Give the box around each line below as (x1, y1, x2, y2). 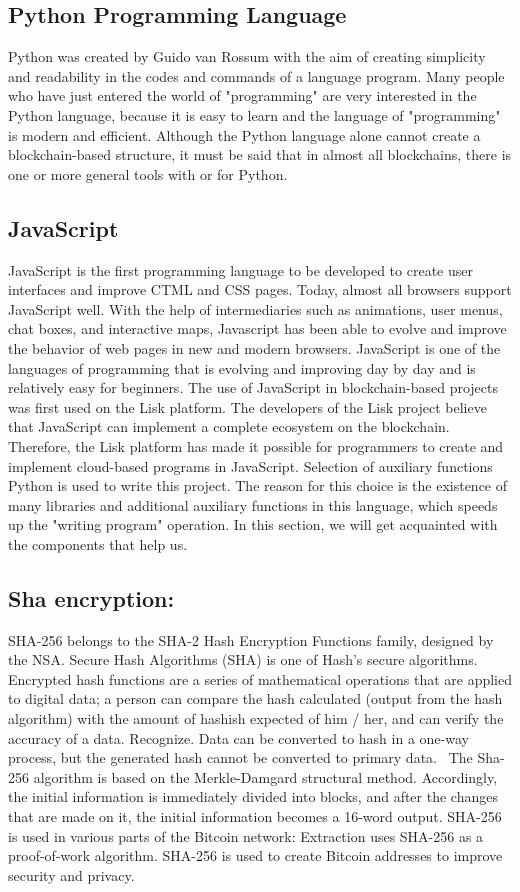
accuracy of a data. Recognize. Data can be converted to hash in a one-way (8, 727, 469, 748)
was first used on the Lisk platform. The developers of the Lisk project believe (8, 396, 487, 417)
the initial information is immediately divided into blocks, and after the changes (8, 786, 498, 807)
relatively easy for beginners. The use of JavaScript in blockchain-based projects (8, 377, 498, 398)
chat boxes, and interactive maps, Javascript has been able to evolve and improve (8, 318, 507, 339)
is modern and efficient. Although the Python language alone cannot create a (8, 124, 481, 145)
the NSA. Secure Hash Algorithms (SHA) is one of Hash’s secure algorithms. (8, 649, 478, 670)
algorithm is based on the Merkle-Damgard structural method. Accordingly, (33, 766, 498, 787)
